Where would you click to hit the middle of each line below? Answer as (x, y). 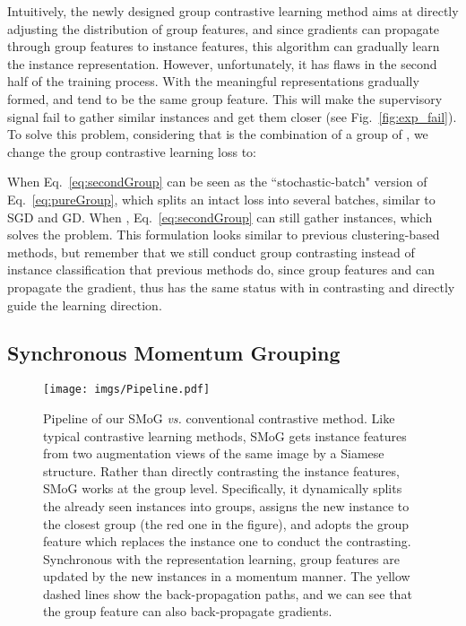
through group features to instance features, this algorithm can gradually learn (224, 46)
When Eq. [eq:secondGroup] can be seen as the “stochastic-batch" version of (217, 182)
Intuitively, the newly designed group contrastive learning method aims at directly (233, 11)
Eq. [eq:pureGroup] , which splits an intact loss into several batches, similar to (221, 199)
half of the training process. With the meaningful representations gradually (213, 81)
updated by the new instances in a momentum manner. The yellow (227, 576)
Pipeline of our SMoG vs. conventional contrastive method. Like (219, 417)
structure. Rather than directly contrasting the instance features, (221, 470)
